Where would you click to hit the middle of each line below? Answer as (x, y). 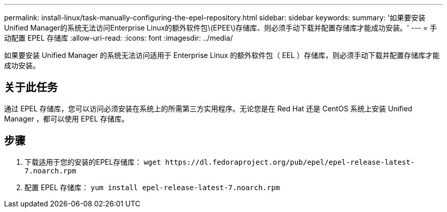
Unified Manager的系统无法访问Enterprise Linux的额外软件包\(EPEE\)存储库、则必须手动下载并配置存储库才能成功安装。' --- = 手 (221, 28)
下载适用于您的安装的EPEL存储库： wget (93, 162)
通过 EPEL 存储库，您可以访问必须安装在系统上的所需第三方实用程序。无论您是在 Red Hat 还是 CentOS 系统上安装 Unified (208, 108)
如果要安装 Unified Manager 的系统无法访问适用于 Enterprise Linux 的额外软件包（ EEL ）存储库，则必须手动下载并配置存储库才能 (222, 55)
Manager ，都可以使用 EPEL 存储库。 (67, 118)
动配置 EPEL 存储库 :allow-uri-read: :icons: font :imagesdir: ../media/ (119, 38)
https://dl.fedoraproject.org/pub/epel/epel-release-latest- (290, 162)
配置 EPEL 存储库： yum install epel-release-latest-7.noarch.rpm (152, 187)
